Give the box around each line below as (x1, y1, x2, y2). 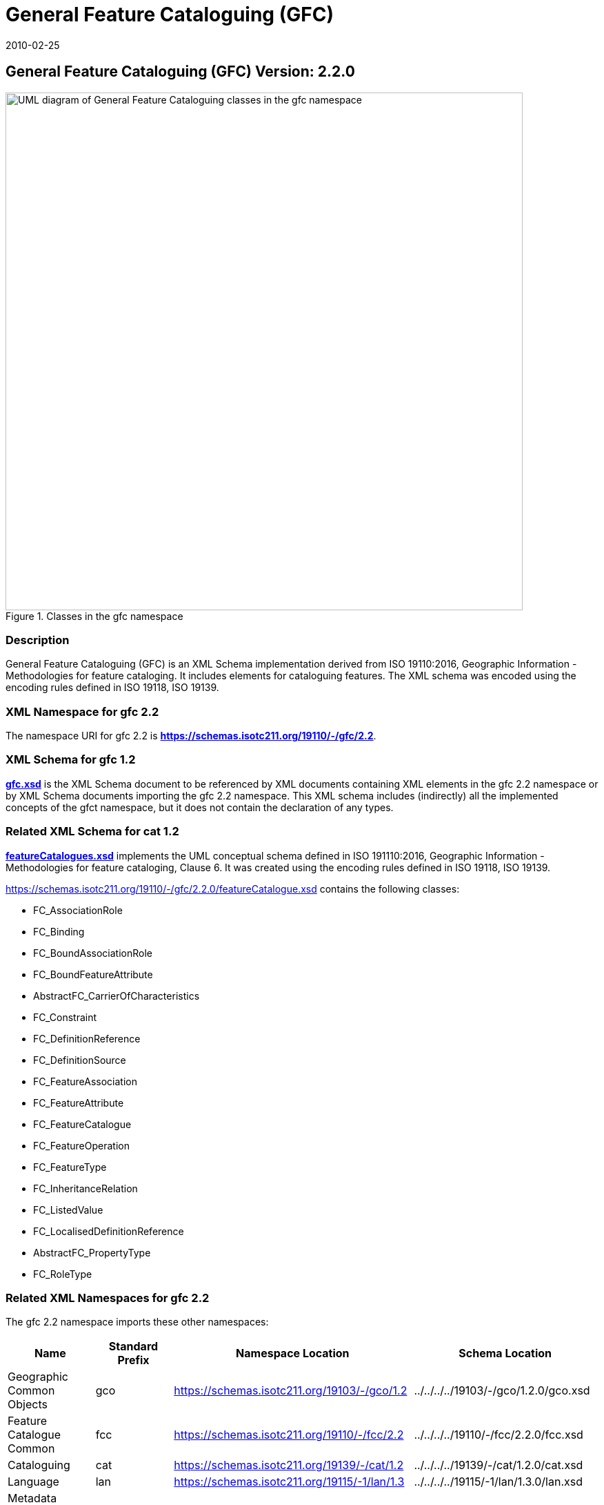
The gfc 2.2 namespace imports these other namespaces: (6, 1316, 269, 1328)
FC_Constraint (33, 1011, 97, 1023)
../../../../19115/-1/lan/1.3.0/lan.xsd (414, 1475, 583, 1489)
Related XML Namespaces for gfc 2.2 (6, 1290, 210, 1305)
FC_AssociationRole (33, 904, 123, 916)
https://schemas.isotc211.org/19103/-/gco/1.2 (174, 1383, 407, 1398)
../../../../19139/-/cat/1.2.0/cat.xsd (414, 1458, 583, 1473)
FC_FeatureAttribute (33, 1096, 124, 1109)
